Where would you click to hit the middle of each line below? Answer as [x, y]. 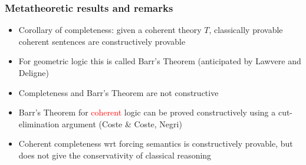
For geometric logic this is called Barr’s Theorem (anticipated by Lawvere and [160, 61]
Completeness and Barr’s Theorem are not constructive [119, 92]
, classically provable [246, 30]
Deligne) [34, 72]
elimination [39, 123]
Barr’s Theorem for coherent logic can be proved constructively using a [147, 112]
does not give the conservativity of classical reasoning [115, 155]
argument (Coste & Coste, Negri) [122, 123]
